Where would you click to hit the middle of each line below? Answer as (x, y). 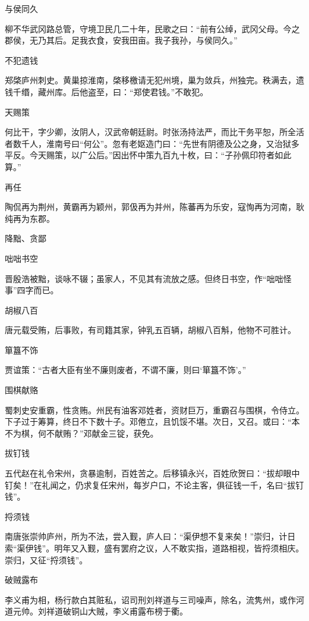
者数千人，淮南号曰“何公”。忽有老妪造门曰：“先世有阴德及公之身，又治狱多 (152, 143)
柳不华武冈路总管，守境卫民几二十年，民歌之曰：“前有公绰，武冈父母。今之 (152, 28)
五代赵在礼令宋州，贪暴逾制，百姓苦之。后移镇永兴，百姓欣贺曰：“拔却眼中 (152, 473)
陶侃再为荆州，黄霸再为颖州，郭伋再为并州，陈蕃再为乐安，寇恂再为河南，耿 (154, 207)
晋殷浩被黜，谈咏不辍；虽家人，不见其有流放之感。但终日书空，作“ (136, 278)
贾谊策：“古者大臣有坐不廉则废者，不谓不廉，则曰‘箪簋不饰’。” (125, 370)
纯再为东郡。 (30, 218)
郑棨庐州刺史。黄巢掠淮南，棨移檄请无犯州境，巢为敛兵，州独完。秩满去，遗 (154, 80)
